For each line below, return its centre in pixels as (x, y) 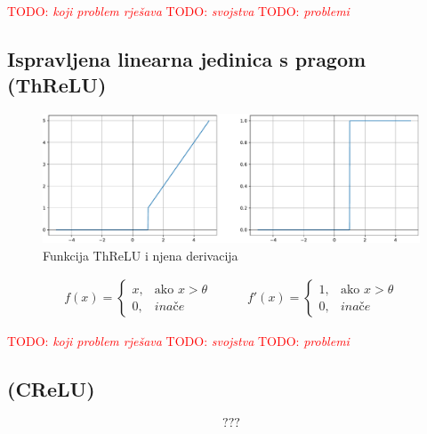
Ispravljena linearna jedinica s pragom (187, 58)
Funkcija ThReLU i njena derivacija (141, 255)
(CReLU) (51, 389)
